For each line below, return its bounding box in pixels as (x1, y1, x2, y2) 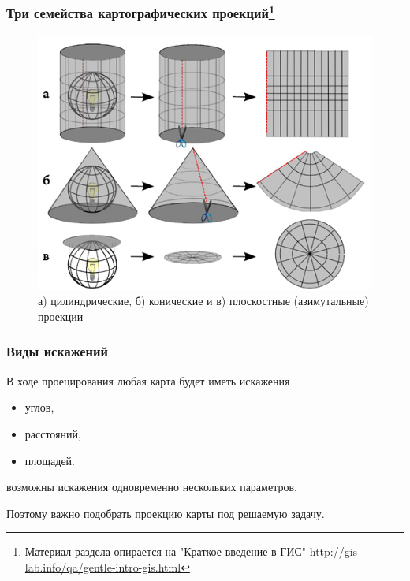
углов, (24, 399, 54, 415)
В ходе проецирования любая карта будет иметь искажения (6, 372, 290, 389)
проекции (38, 307, 84, 324)
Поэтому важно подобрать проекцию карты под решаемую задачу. (6, 505, 325, 521)
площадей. (24, 452, 75, 468)
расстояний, (24, 425, 81, 441)
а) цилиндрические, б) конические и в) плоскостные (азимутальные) (38, 292, 369, 309)
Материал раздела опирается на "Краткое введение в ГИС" (24, 543, 307, 560)
